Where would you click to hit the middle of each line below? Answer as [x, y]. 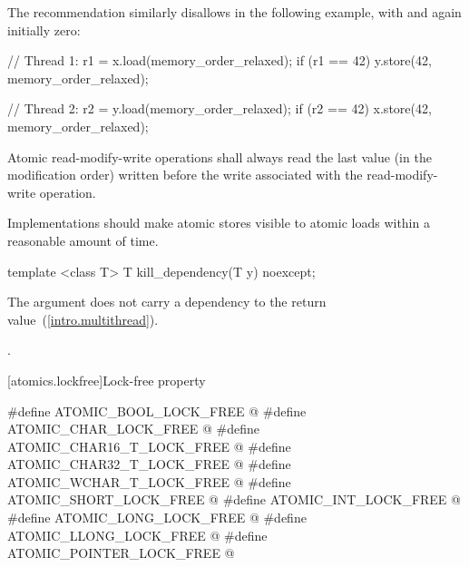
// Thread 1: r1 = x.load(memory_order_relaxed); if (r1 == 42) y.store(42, [220, 60]
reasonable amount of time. [83, 240]
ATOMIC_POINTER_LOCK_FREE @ [121, 553]
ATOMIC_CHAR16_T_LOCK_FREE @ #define [149, 446]
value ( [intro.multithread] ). [83, 319]
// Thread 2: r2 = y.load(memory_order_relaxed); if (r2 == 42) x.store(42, [220, 108]
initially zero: [44, 29]
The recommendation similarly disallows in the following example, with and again [234, 12]
